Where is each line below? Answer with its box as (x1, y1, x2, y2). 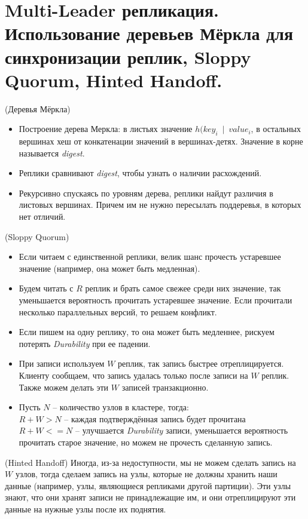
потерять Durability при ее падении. (19, 337, 151, 349)
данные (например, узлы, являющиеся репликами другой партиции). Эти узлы (5, 479, 291, 492)
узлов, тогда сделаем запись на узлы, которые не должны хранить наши (15, 468, 277, 480)
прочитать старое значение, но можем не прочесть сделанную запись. (19, 435, 273, 448)
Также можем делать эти (19, 380, 109, 393)
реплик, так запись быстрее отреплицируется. (118, 357, 284, 370)
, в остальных (251, 122, 301, 135)
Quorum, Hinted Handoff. (5, 67, 222, 92)
